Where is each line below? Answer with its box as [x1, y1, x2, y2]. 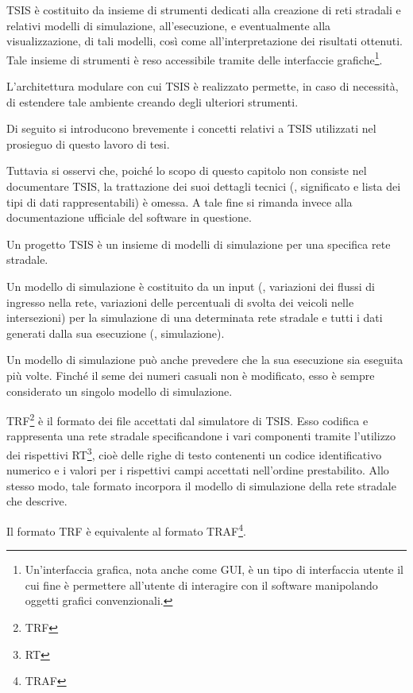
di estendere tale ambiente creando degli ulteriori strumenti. [6, 93, 299, 110]
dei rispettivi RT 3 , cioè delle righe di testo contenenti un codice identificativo [6, 443, 382, 463]
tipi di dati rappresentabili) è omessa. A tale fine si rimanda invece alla [6, 193, 353, 210]
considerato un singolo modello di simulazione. [6, 382, 233, 399]
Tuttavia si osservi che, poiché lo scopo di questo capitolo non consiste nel [6, 162, 367, 179]
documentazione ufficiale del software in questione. [6, 209, 252, 226]
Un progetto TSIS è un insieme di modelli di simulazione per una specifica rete [6, 235, 391, 252]
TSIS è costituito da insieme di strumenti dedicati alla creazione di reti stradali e [6, 2, 401, 17]
